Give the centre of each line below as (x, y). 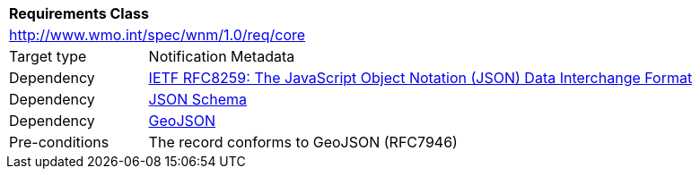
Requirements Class (79, 13)
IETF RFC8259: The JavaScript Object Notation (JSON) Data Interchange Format (420, 78)
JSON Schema (197, 99)
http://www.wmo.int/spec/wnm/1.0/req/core (157, 35)
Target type (48, 56)
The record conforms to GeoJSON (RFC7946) (303, 142)
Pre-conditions (59, 142)
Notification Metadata (222, 56)
